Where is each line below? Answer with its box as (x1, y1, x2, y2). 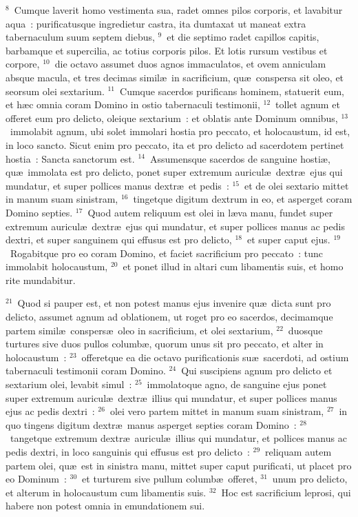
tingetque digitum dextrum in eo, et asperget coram (133, 192, 352, 206)
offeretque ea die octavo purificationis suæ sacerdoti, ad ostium (81, 349, 349, 364)
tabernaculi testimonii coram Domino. (6, 363, 166, 378)
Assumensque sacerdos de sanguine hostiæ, (149, 151, 330, 165)
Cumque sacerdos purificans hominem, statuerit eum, (120, 83, 344, 98)
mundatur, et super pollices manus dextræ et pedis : (6, 178, 229, 192)
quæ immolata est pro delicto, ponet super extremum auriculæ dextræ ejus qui (6, 165, 343, 179)
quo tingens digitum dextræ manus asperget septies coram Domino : (6, 417, 297, 432)
